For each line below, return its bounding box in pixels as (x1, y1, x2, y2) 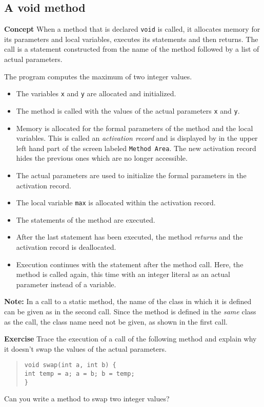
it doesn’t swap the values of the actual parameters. (4, 343, 167, 354)
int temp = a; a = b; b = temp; (24, 370, 135, 378)
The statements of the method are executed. (16, 214, 155, 225)
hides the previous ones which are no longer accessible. (16, 153, 188, 163)
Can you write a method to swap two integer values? (4, 393, 170, 404)
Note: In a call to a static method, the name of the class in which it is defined (4, 296, 252, 307)
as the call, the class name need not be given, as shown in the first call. (4, 316, 228, 327)
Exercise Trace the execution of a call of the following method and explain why (4, 333, 257, 344)
